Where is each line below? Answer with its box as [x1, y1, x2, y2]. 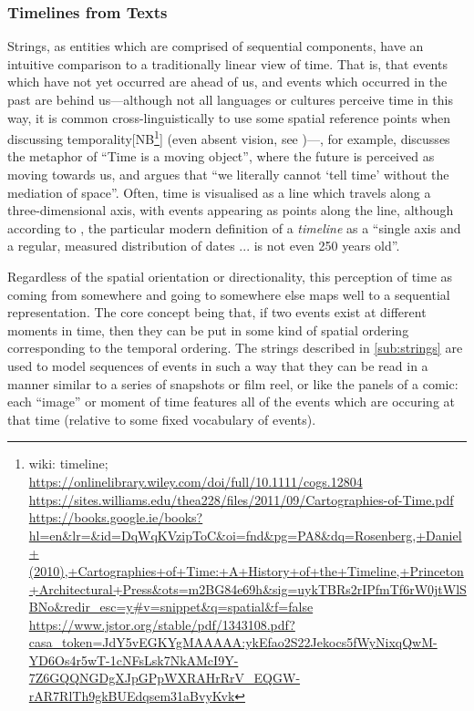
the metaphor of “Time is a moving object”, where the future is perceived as [7, 147, 435, 166]
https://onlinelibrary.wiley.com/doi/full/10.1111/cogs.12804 [28, 471, 363, 490]
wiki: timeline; [28, 454, 108, 473]
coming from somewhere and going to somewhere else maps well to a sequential [7, 284, 450, 304]
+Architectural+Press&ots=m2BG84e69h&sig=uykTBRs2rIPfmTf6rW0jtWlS [28, 579, 467, 598]
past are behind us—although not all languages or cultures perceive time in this [7, 90, 454, 108]
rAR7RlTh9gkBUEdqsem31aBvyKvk [28, 686, 235, 706]
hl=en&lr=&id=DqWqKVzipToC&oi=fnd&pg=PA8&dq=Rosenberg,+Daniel [28, 525, 462, 544]
